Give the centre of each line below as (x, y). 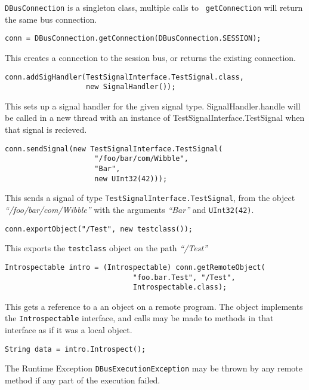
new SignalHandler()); (131, 87)
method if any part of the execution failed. (83, 380)
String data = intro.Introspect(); (75, 349)
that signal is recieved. (46, 129)
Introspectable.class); (180, 287)
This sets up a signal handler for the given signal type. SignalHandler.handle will (153, 106)
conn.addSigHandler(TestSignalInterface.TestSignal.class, (124, 77)
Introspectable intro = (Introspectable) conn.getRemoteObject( (135, 267)
